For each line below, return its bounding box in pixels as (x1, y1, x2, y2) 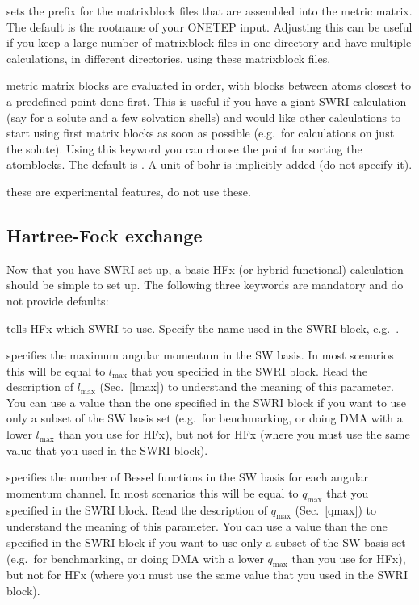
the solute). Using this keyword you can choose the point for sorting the (6, 140, 362, 157)
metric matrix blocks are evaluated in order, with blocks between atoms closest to (6, 77, 412, 94)
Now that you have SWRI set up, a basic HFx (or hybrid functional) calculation (6, 260, 404, 277)
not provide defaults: (6, 292, 109, 309)
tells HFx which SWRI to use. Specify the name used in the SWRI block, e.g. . (6, 319, 400, 336)
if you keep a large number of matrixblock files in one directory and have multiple (6, 34, 412, 51)
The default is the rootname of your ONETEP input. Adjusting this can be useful (6, 18, 413, 35)
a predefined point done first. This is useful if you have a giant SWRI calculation (6, 92, 407, 109)
